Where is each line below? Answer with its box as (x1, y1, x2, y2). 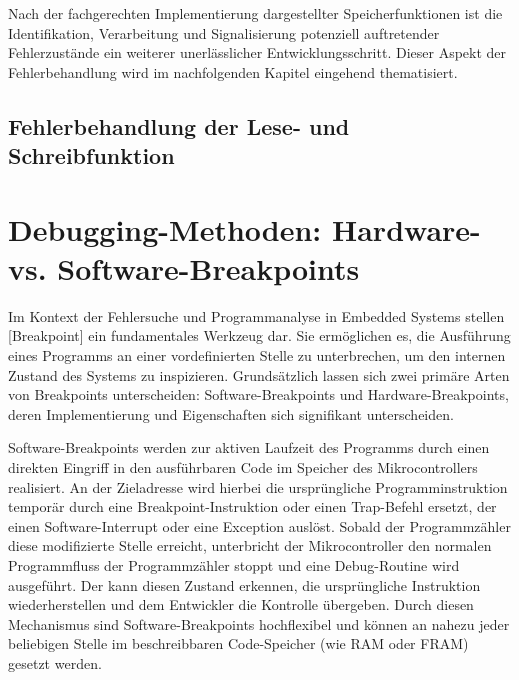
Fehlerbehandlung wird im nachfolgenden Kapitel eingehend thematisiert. (8, 61, 458, 82)
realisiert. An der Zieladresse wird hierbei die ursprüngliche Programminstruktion (8, 476, 508, 497)
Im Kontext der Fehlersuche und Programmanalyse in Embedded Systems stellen (8, 305, 505, 326)
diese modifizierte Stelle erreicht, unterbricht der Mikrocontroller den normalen (8, 535, 492, 556)
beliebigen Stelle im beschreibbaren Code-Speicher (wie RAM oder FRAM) (8, 633, 469, 654)
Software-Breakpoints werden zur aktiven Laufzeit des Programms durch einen (8, 437, 490, 458)
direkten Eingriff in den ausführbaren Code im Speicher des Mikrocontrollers (8, 457, 478, 478)
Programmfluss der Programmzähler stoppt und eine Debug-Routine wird (8, 554, 460, 575)
